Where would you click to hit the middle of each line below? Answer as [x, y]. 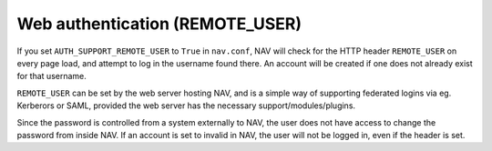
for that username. [51, 76]
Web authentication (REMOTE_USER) [159, 24]
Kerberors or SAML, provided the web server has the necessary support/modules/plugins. [186, 106]
